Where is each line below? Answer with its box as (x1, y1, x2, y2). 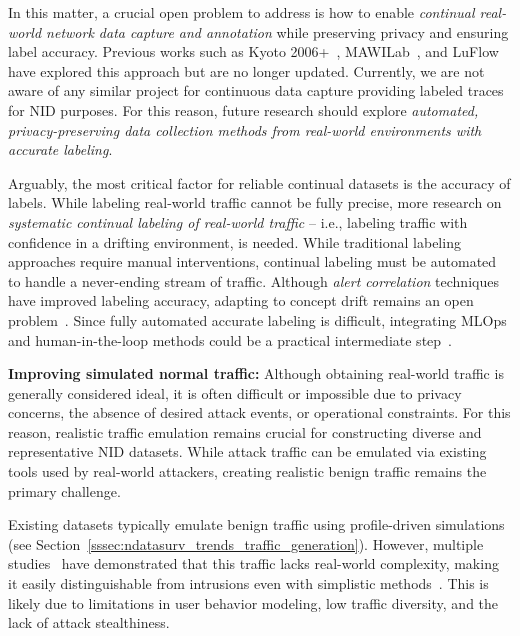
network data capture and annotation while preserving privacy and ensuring (46, 21, 509, 42)
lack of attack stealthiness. (8, 612, 170, 633)
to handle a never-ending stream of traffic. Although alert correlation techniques (8, 270, 499, 291)
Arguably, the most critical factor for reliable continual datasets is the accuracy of (8, 172, 511, 193)
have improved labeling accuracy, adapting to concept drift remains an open (8, 290, 474, 311)
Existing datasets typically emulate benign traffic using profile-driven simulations (8, 514, 505, 535)
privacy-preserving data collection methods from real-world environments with (8, 119, 482, 140)
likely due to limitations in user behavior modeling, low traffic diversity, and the (8, 592, 499, 613)
